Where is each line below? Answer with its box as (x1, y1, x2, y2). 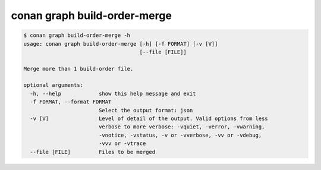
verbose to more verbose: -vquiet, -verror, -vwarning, (98, 124, 265, 130)
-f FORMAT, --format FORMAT (30, 99, 112, 105)
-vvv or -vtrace (98, 140, 146, 147)
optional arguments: (23, 82, 83, 89)
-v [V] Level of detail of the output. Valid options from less (30, 115, 269, 122)
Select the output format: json (98, 107, 193, 114)
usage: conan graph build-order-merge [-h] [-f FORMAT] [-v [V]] (23, 40, 218, 47)
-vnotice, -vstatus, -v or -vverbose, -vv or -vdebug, (98, 131, 262, 138)
